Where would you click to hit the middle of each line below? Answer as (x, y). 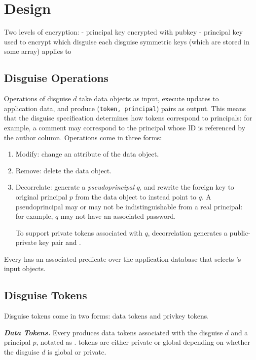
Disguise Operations (56, 78)
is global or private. (77, 352)
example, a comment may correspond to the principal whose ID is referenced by (125, 127)
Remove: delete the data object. (64, 170)
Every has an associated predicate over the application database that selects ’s (123, 259)
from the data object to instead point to (136, 196)
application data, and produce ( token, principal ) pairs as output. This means (125, 108)
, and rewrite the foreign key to (187, 187)
